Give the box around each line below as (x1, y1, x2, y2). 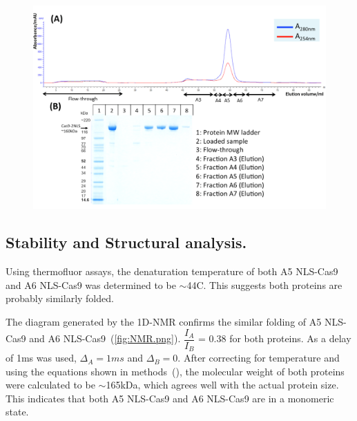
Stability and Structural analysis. (6, 232, 247, 253)
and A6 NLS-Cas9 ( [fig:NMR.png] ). (29, 331, 181, 346)
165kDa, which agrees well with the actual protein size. (106, 377, 339, 392)
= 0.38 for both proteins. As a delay (198, 331, 351, 346)
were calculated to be (6, 377, 95, 392)
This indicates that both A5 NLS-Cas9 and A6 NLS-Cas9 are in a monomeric (6, 391, 334, 405)
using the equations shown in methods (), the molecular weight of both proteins (6, 364, 345, 378)
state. (6, 404, 29, 419)
